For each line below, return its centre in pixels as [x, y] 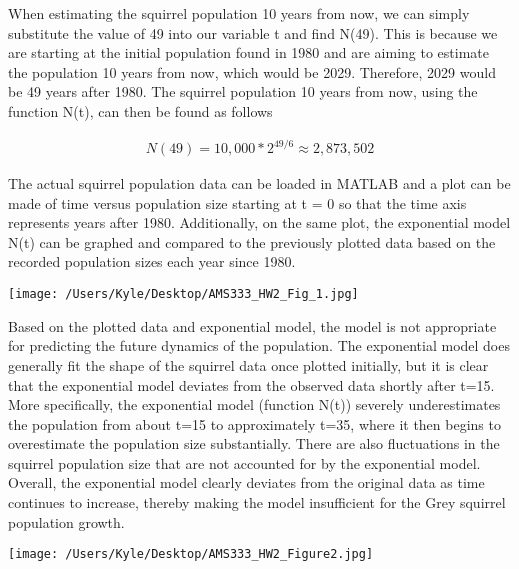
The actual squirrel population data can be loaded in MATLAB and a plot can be [259, 183]
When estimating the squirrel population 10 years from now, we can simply [239, 13]
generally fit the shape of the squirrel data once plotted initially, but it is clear [248, 364]
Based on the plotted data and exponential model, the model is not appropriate [252, 325]
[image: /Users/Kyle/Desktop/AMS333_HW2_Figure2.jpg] [191, 554]
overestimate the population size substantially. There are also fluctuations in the [254, 443]
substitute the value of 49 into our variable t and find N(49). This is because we [253, 32]
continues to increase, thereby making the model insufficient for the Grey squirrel [257, 502]
